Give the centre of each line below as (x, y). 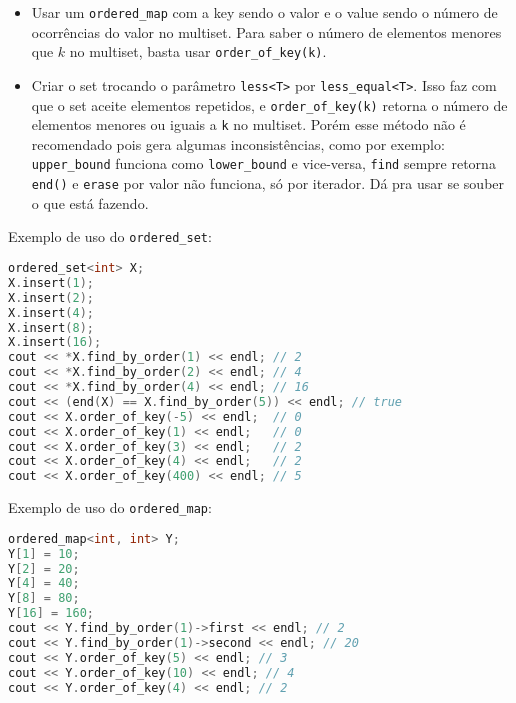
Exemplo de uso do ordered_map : (110, 507)
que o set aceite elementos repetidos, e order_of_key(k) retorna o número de (269, 104)
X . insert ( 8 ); (51, 327)
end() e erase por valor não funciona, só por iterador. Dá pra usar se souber (268, 183)
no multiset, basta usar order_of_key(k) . (198, 51)
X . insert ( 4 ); (51, 312)
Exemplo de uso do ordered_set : (110, 236)
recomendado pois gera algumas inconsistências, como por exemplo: (238, 143)
